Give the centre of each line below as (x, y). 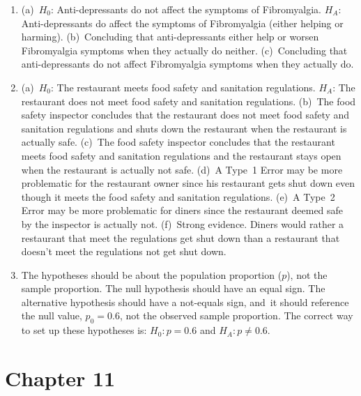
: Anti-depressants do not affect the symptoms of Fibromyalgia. (186, 9)
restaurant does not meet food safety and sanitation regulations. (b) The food (189, 101)
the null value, (52, 315)
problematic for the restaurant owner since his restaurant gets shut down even (188, 183)
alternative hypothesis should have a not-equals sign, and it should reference (185, 302)
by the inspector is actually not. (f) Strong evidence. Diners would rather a (183, 223)
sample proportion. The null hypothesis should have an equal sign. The (173, 288)
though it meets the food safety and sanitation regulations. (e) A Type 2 (178, 196)
